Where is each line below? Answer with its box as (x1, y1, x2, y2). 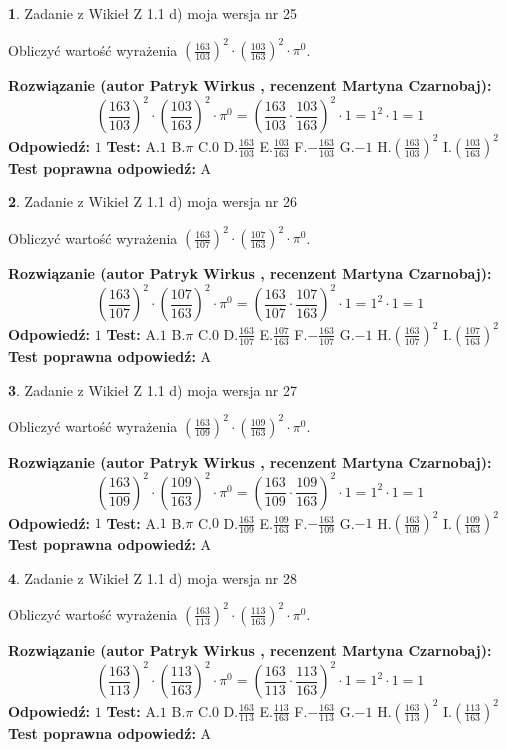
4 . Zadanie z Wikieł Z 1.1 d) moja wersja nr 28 (8, 567, 298, 588)
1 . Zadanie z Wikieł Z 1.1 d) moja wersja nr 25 (8, 3, 298, 23)
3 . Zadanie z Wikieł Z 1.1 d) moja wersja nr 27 (8, 379, 298, 400)
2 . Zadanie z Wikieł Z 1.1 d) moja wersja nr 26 (8, 191, 298, 212)
